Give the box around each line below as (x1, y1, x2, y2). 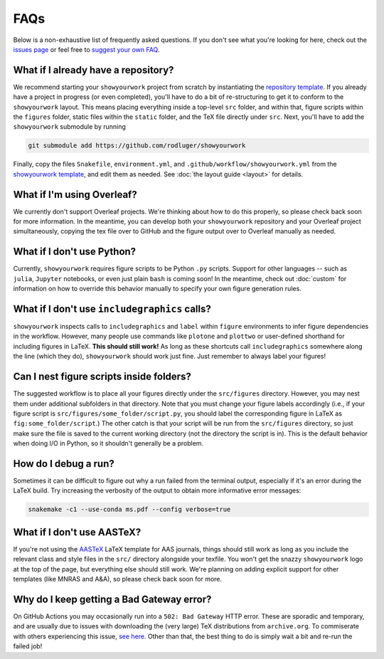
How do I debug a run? (13, 458, 114, 470)
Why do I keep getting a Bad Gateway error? (13, 593, 212, 605)
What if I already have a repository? (13, 64, 174, 76)
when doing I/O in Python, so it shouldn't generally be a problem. (13, 439, 204, 448)
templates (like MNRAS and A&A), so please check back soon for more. (13, 575, 223, 584)
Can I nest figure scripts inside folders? (13, 371, 191, 383)
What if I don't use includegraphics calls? (13, 302, 211, 315)
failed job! (13, 642, 43, 650)
